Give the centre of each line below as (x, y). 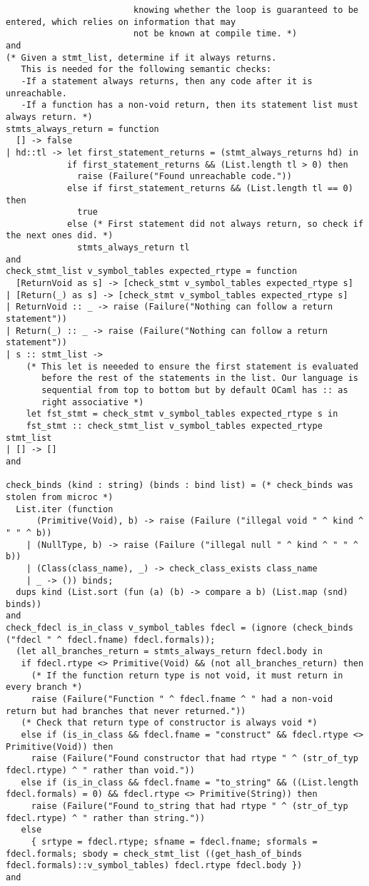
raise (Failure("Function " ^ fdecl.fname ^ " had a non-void (182, 699)
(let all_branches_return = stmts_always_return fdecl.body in (169, 652)
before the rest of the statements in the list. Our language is (200, 378)
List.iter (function (65, 509)
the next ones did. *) (60, 236)
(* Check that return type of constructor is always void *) (169, 723)
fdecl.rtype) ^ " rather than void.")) (100, 770)
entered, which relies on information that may (121, 22)
